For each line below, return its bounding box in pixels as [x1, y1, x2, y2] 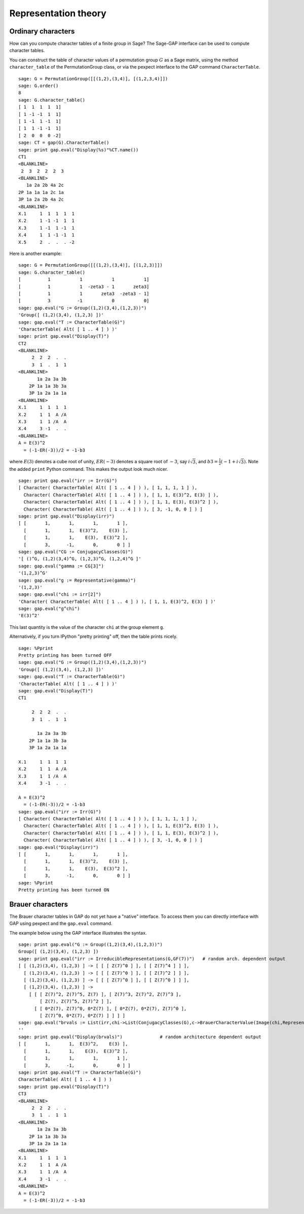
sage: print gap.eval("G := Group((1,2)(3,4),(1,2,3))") [18, 941, 163, 947]
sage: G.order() [18, 83, 59, 89]
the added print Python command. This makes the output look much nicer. [9, 466, 168, 472]
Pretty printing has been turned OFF [18, 653, 112, 658]
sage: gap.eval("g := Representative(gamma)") [18, 577, 136, 583]
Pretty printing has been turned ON [18, 887, 109, 892]
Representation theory [9, 8, 106, 19]
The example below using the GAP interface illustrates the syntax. [9, 930, 147, 936]
